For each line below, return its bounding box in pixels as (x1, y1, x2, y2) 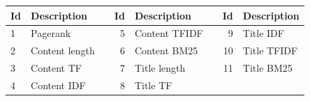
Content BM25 (134, 43, 198, 58)
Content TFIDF (134, 26, 203, 40)
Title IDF (242, 26, 284, 40)
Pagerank (31, 26, 71, 40)
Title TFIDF (242, 43, 298, 58)
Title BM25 (242, 61, 293, 75)
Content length (31, 43, 95, 58)
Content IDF (31, 77, 86, 92)
